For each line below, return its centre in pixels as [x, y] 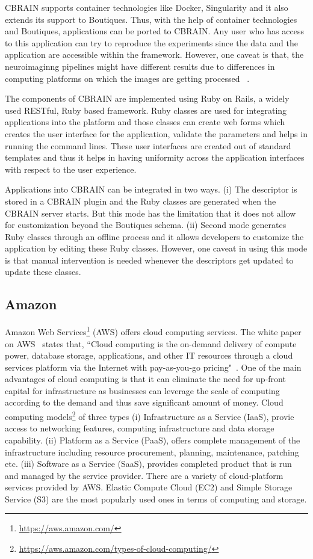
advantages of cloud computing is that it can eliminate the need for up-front [145, 379]
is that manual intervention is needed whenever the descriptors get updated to [149, 260]
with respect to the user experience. [71, 169]
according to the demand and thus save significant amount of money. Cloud [144, 402]
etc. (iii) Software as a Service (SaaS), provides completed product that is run [148, 464]
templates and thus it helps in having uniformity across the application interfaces [155, 157]
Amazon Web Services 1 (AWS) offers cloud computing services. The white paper [153, 331]
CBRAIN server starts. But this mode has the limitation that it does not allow [150, 213]
